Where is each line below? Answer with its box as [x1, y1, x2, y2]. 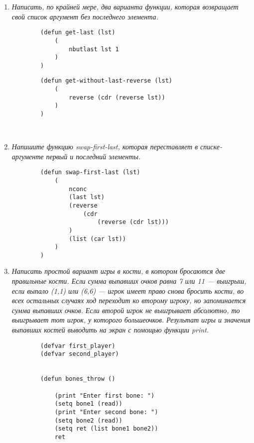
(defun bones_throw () [40, 375, 116, 383]
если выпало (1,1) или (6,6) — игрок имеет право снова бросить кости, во [11, 285, 244, 296]
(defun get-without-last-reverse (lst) [40, 77, 172, 85]
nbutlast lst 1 [69, 45, 119, 53]
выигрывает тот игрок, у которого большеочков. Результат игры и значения [11, 315, 251, 325]
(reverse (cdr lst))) [97, 219, 169, 226]
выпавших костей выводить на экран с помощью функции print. [11, 325, 209, 335]
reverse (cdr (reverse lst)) [69, 94, 165, 101]
